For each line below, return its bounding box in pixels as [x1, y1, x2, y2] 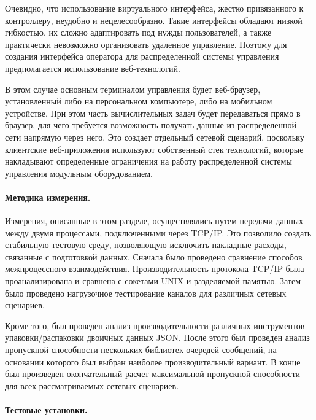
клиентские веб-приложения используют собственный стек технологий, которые [5, 142, 304, 155]
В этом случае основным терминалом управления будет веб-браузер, [5, 82, 261, 95]
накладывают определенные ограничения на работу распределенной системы [5, 155, 292, 168]
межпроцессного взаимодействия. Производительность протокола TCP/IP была [5, 262, 304, 275]
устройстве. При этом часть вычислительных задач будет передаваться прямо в [5, 106, 301, 119]
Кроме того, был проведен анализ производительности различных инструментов [5, 319, 305, 332]
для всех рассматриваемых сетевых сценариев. [5, 379, 179, 392]
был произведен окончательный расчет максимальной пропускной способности [5, 367, 301, 380]
